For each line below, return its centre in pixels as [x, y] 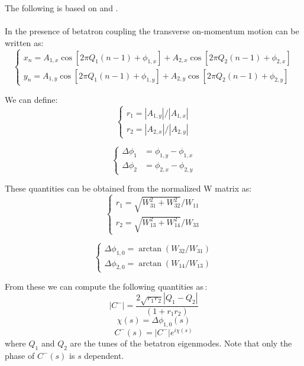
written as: [24, 42]
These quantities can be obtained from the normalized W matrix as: [128, 188]
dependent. [104, 355]
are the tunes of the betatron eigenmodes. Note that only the [181, 343]
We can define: [31, 99]
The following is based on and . [62, 8]
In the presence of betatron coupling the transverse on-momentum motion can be [152, 31]
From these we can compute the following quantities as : [106, 286]
